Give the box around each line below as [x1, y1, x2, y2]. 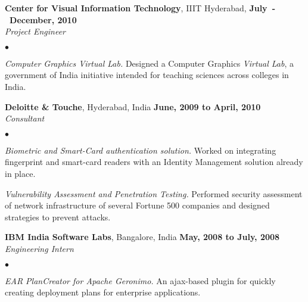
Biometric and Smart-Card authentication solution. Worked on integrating [5, 144, 276, 156]
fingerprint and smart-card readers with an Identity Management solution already [5, 155, 303, 168]
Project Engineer [5, 25, 66, 38]
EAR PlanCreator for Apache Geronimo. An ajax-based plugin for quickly [5, 274, 276, 287]
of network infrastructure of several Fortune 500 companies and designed [5, 199, 270, 211]
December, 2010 [10, 13, 77, 26]
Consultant [5, 112, 45, 124]
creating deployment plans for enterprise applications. [5, 286, 201, 298]
